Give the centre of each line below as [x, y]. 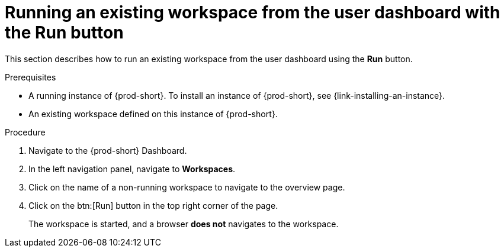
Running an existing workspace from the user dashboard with [253, 12]
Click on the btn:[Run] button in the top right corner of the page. [153, 205]
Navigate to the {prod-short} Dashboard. [108, 150]
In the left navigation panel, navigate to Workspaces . [132, 169]
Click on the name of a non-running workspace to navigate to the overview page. [187, 187]
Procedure [25, 132]
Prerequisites [31, 77]
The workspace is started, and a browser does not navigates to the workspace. [184, 224]
